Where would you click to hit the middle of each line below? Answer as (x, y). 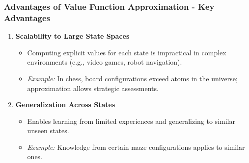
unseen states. (48, 130)
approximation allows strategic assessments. (93, 88)
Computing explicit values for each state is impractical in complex (127, 52)
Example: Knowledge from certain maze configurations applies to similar (136, 147)
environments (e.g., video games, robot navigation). (105, 62)
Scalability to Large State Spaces (72, 36)
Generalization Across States (65, 105)
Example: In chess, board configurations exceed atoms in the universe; (132, 78)
